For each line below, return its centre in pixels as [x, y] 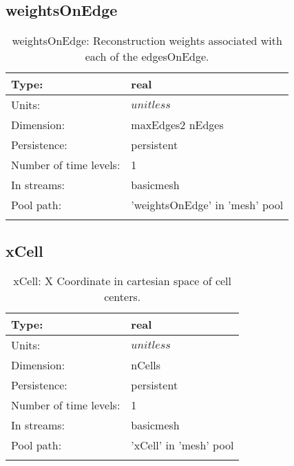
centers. [123, 297]
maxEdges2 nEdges [177, 125]
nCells [146, 365]
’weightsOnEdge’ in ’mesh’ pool [207, 205]
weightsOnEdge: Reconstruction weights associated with [147, 41]
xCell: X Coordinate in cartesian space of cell [123, 281]
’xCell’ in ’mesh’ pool [182, 445]
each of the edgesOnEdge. [147, 57]
